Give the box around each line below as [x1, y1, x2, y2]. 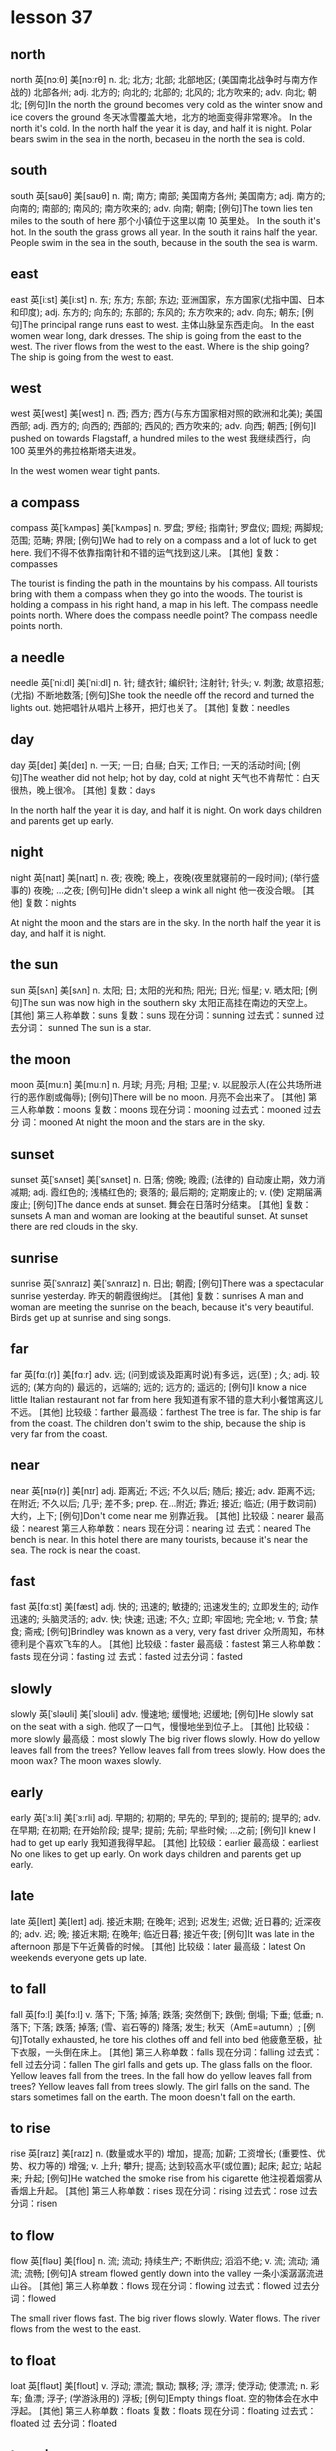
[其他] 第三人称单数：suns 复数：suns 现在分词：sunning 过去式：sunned [10, 1009, 314, 1021]
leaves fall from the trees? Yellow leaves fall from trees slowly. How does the [10, 1744, 326, 1756]
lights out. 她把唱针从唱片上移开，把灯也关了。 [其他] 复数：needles [10, 702, 290, 714]
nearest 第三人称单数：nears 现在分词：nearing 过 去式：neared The [27, 1522, 312, 1534]
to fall [10, 1981, 47, 1998]
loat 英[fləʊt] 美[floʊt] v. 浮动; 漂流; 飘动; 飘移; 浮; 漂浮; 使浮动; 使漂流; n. [10, 2380, 308, 2392]
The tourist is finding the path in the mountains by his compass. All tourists [10, 577, 318, 590]
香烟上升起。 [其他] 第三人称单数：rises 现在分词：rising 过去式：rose [10, 2185, 298, 2197]
